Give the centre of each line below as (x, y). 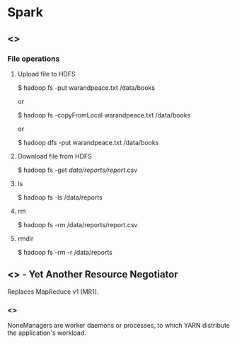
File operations (34, 59)
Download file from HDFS (54, 156)
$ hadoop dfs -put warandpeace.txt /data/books (88, 142)
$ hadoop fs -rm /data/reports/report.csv (77, 224)
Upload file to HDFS (46, 74)
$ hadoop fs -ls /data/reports (60, 197)
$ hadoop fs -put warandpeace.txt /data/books (86, 87)
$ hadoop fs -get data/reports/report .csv (77, 170)
